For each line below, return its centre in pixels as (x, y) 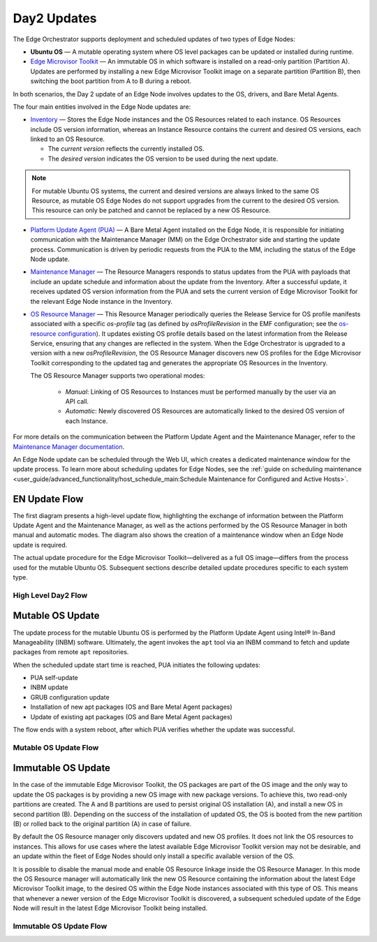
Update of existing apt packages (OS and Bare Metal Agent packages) (132, 716)
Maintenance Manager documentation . (69, 446)
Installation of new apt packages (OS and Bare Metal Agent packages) (132, 707)
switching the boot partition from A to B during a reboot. (111, 81)
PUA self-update (54, 678)
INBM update (49, 687)
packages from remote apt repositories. (71, 652)
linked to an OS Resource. (67, 139)
